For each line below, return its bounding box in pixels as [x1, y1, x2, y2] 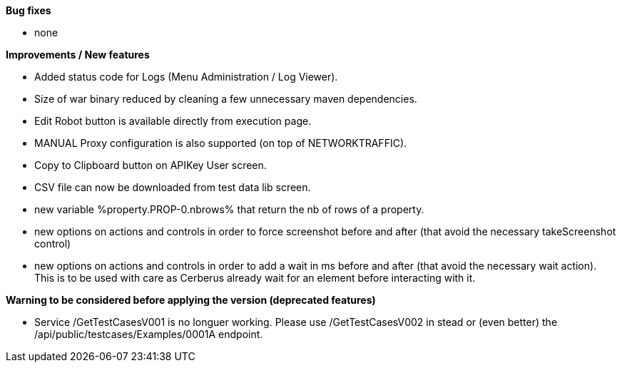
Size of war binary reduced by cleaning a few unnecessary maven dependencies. [34, 93, 417, 105]
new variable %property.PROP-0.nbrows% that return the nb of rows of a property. [34, 203, 424, 215]
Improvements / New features [6, 48, 150, 61]
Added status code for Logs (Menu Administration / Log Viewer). [34, 71, 338, 83]
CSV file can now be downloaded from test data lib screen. [34, 181, 311, 193]
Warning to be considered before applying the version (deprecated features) [6, 294, 376, 306]
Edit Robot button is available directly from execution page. [34, 115, 312, 127]
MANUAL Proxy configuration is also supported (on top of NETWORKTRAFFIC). [34, 137, 407, 149]
